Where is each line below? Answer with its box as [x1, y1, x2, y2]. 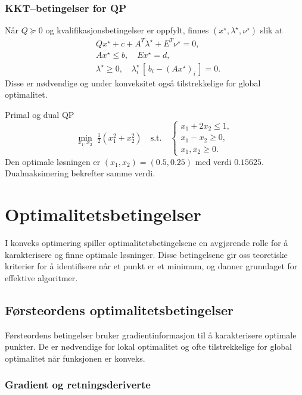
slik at [260, 24, 283, 36]
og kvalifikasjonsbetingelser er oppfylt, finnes [45, 24, 209, 36]
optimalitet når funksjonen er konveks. [5, 352, 145, 364]
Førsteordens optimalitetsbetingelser [5, 300, 233, 319]
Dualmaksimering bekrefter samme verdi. [5, 167, 155, 179]
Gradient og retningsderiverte [5, 377, 151, 392]
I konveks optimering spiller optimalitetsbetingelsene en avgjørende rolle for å [5, 236, 288, 248]
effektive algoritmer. [5, 271, 78, 284]
